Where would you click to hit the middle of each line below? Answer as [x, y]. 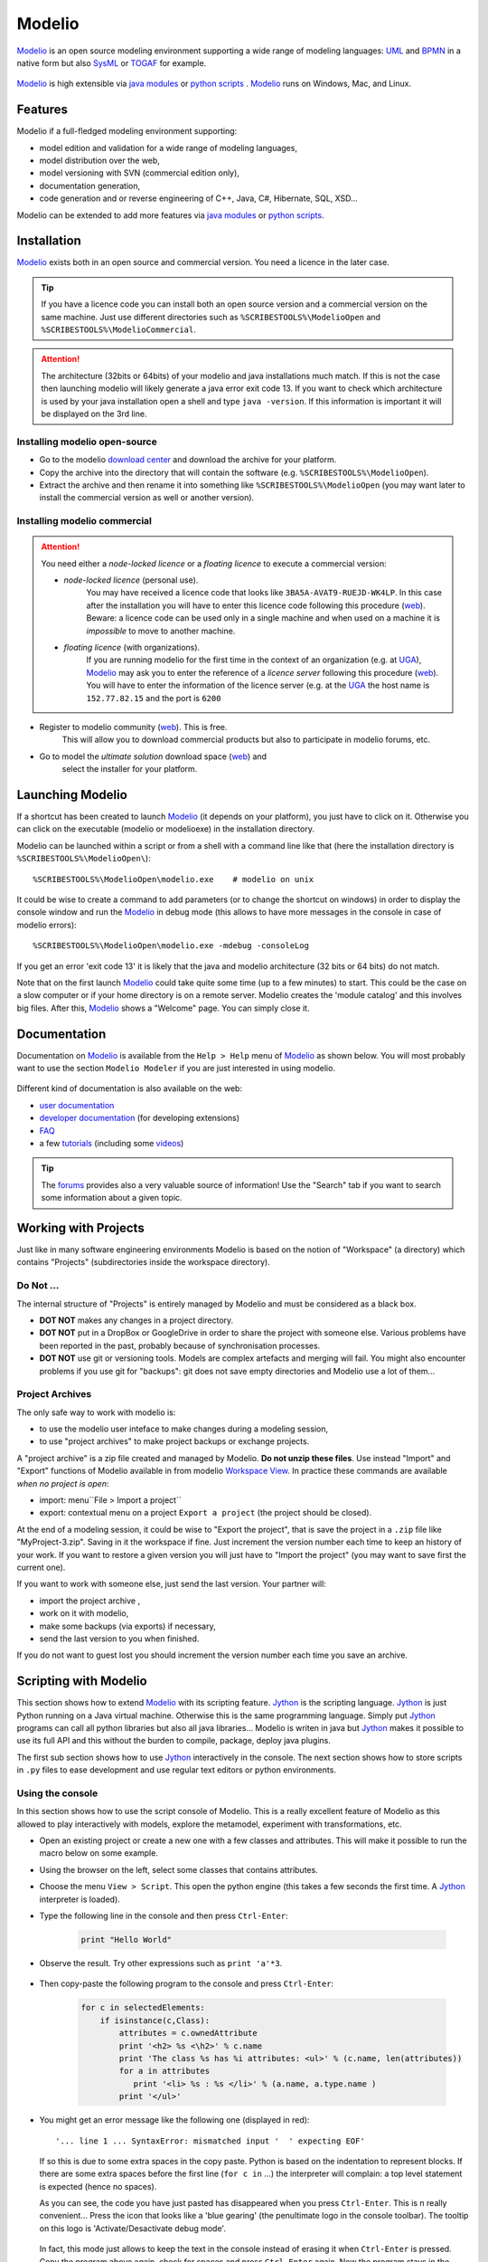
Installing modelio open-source [87, 442]
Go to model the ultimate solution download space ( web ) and [153, 756]
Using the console [57, 1793]
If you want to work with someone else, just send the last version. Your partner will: [172, 1584]
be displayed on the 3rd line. [94, 413]
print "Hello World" [126, 1940]
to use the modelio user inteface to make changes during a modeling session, [184, 1429]
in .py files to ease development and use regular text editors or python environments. [176, 1770]
